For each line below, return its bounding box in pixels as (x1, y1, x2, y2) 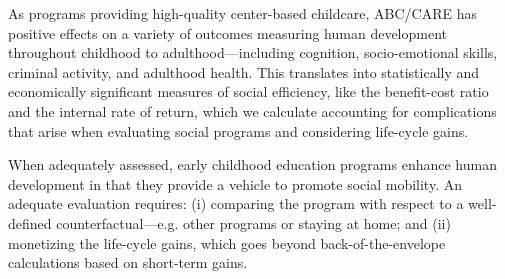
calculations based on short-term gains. (8, 252, 248, 273)
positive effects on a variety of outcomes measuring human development (8, 22, 447, 43)
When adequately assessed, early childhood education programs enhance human (8, 154, 497, 175)
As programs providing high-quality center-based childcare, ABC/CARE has (8, 3, 477, 23)
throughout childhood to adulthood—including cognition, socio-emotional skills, (8, 42, 498, 63)
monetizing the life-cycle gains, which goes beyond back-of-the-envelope (8, 232, 446, 253)
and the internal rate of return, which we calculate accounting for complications (8, 100, 497, 121)
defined (8, 212, 52, 233)
